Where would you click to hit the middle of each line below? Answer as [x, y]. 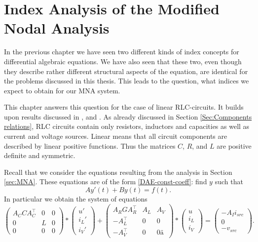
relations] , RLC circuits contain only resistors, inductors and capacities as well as [127, 126]
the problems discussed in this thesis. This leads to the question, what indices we [127, 81]
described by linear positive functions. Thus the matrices [90, 145]
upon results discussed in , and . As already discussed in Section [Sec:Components [128, 116]
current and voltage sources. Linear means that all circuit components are [116, 136]
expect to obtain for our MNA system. [62, 90]
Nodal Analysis [57, 28]
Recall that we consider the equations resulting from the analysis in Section [118, 172]
